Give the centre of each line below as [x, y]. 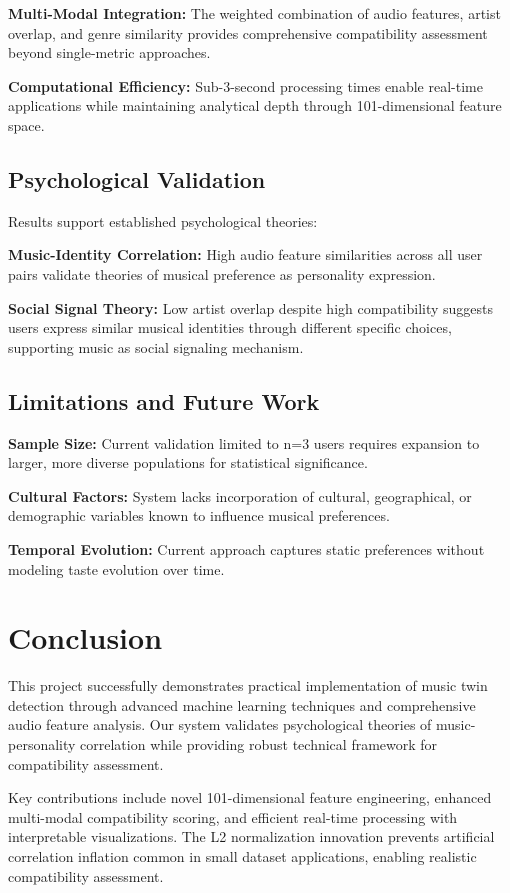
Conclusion [85, 637]
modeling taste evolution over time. [116, 568]
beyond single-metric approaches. [109, 52]
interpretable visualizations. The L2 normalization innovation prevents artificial [251, 836]
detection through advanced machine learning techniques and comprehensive [242, 704]
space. [26, 124]
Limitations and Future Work [164, 400]
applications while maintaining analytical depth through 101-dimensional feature [255, 105]
